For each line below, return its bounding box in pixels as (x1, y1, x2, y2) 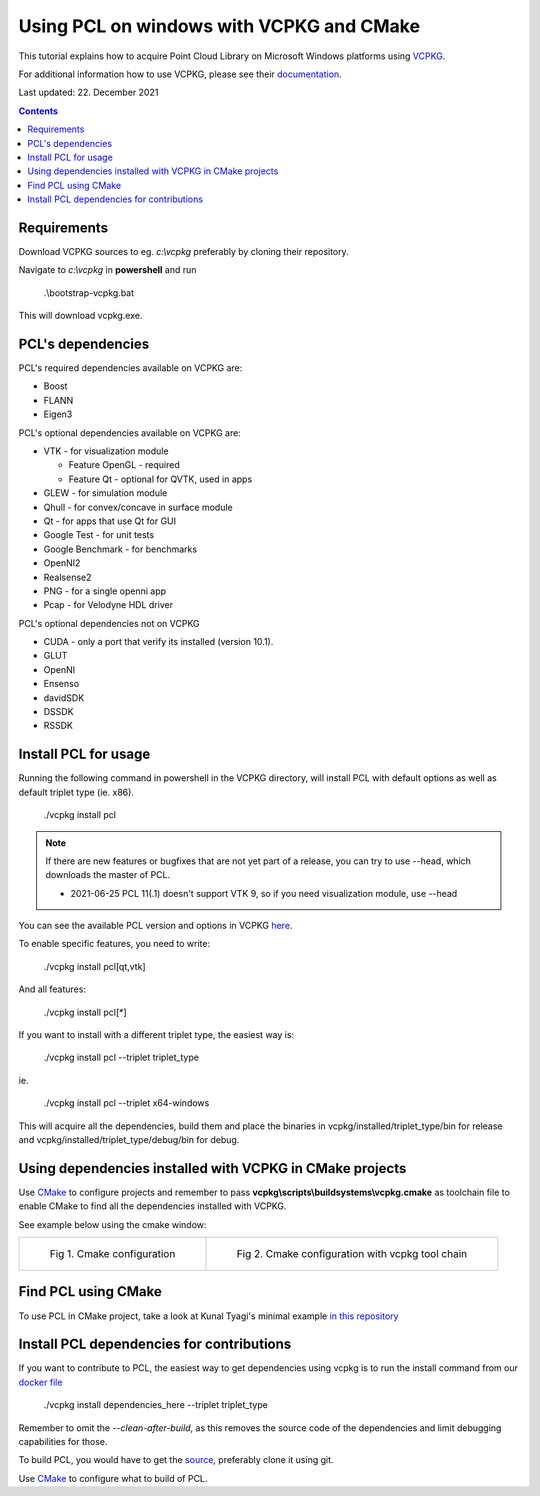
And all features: (18, 983, 87, 995)
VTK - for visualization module (43, 445, 169, 457)
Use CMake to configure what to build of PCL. (18, 1472, 208, 1484)
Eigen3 (43, 408, 73, 420)
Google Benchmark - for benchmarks (43, 543, 198, 555)
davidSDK (43, 691, 85, 704)
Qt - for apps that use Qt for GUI (43, 515, 177, 527)
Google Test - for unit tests (43, 529, 155, 541)
